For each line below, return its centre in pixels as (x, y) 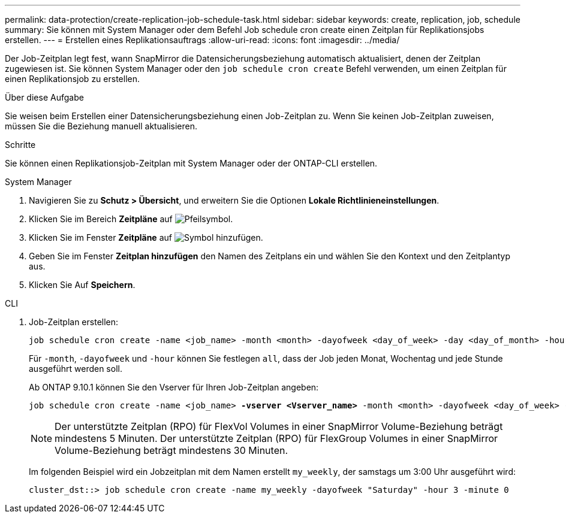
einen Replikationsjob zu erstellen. (73, 79)
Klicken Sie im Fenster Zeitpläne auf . (146, 237)
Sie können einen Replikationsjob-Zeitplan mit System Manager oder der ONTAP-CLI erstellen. (191, 163)
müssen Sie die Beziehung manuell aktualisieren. (101, 126)
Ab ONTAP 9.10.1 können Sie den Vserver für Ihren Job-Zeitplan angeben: (174, 387)
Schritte (20, 145)
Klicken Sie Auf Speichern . (82, 285)
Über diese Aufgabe (44, 97)
